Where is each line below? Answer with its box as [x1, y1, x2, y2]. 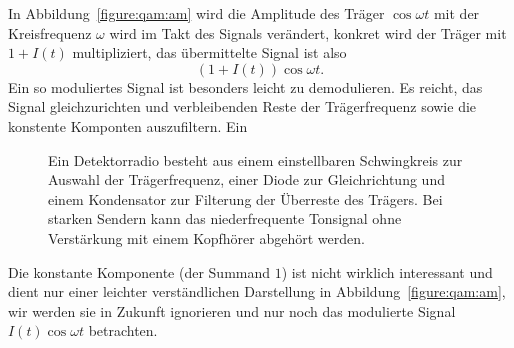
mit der [433, 3, 480, 23]
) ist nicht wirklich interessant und [281, 261, 493, 282]
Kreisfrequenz [8, 22, 92, 43]
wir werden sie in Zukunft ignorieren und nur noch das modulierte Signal [8, 300, 456, 321]
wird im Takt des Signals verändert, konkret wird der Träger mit [109, 22, 507, 43]
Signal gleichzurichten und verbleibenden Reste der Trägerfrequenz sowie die [8, 96, 477, 117]
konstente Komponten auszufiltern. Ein [8, 115, 248, 136]
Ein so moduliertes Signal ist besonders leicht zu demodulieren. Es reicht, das [8, 76, 483, 97]
